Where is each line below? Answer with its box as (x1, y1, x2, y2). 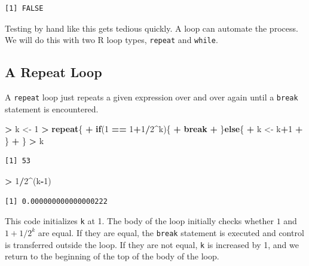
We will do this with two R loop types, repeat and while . (5, 33, 218, 46)
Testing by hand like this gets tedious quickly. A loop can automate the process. (5, 22, 298, 34)
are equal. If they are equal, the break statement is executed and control (38, 226, 304, 239)
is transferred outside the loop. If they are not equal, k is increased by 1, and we (5, 238, 299, 250)
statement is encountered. (5, 102, 99, 115)
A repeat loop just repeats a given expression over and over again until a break (5, 91, 298, 103)
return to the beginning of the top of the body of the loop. (5, 250, 219, 262)
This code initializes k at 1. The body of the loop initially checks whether (5, 215, 274, 227)
